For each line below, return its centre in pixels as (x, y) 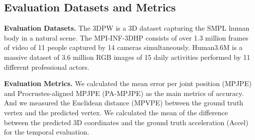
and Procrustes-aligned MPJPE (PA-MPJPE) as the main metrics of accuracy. (124, 93)
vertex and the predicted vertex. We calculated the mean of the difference (116, 112)
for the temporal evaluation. (47, 132)
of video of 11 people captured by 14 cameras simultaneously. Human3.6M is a (123, 47)
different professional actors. (47, 67)
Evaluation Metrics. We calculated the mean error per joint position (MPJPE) (128, 83)
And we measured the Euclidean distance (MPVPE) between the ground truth (124, 103)
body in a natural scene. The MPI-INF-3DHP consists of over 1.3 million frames (126, 37)
